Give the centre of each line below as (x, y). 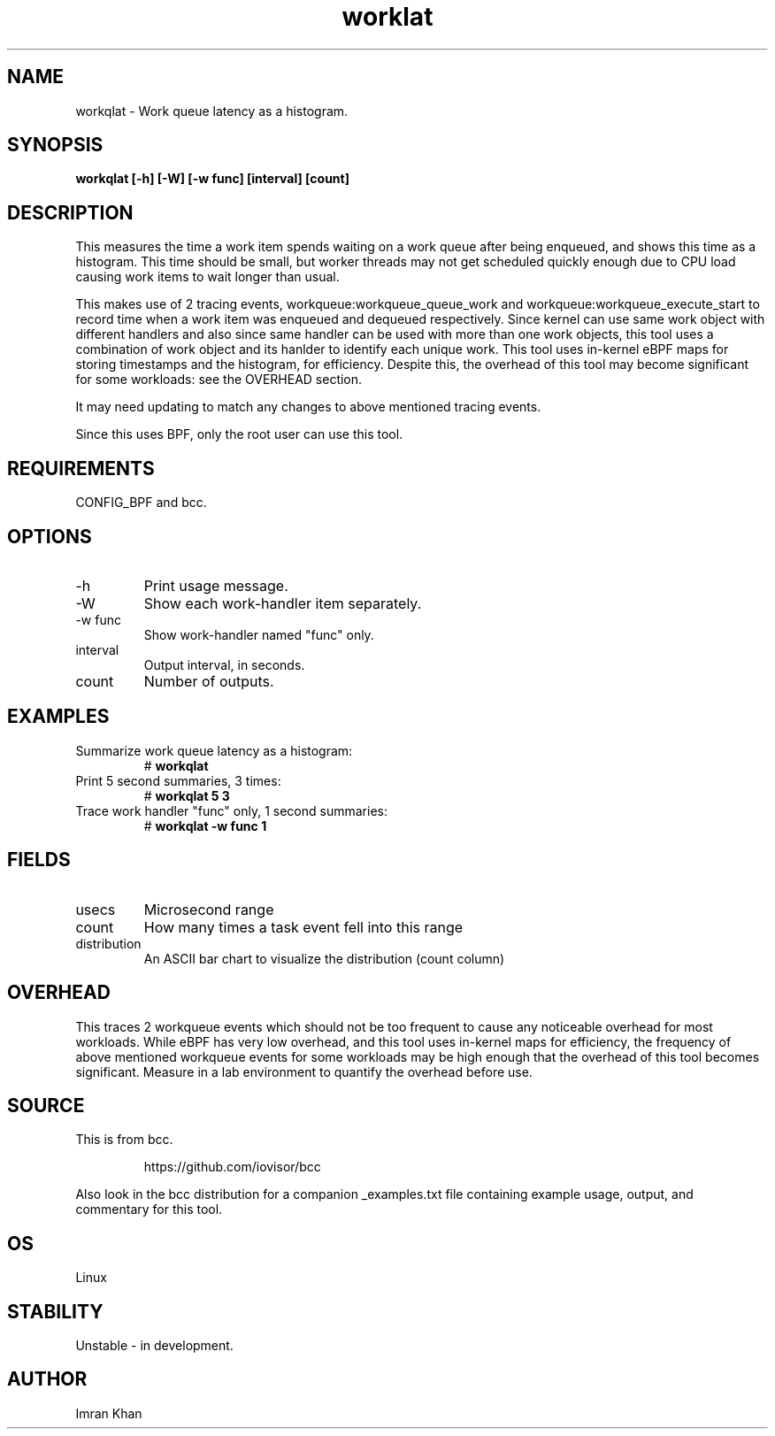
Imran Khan (109, 1413)
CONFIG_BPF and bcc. (141, 503)
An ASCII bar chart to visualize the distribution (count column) (324, 958)
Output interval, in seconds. (224, 664)
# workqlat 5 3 (187, 795)
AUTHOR (47, 1379)
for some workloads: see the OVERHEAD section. (219, 380)
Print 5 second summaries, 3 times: (178, 780)
